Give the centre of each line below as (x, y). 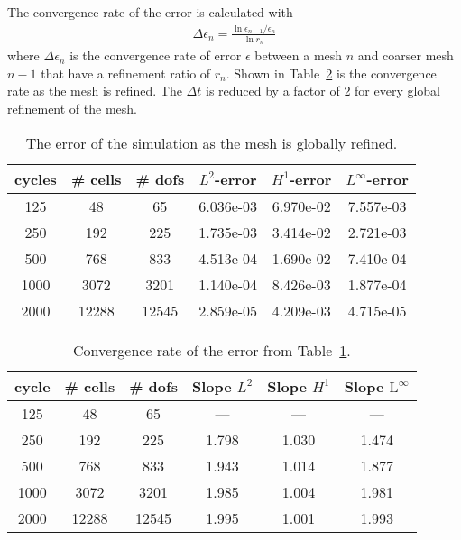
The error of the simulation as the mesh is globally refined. (212, 142)
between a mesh (299, 55)
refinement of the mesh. (72, 108)
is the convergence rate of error (156, 55)
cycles (36, 178)
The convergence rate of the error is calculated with (150, 12)
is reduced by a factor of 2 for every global (323, 91)
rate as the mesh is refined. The (95, 91)
